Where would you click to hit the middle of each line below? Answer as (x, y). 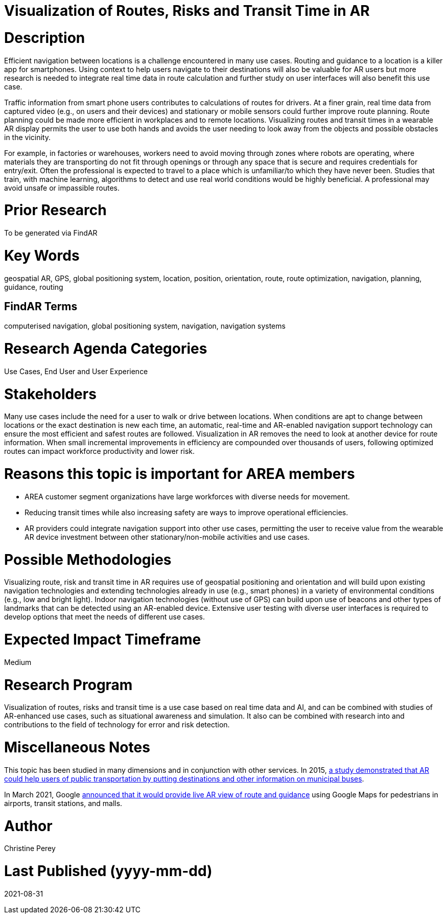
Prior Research (55, 210)
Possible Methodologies (88, 559)
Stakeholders (50, 394)
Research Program (68, 685)
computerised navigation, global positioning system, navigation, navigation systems (145, 326)
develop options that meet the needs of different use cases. (105, 617)
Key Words (42, 255)
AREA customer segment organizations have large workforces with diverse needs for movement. (187, 496)
